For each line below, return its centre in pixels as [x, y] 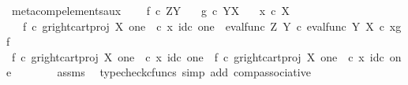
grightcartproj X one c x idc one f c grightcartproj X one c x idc [208, 56]
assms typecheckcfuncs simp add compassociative [184, 72]
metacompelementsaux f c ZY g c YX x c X [150, 10]
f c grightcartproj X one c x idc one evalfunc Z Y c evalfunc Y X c [203, 26]
